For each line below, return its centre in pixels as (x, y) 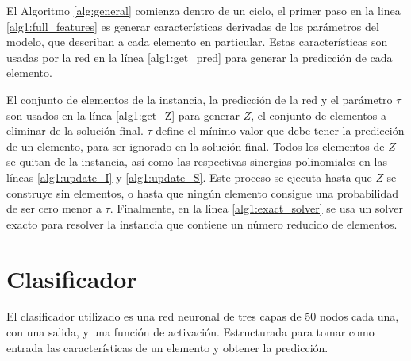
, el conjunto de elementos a (319, 115)
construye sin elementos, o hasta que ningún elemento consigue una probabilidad (202, 192)
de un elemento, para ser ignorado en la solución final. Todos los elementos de (196, 146)
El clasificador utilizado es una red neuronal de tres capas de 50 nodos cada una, (203, 316)
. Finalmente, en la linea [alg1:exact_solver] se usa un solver (256, 208)
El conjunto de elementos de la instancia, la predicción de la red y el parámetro (200, 99)
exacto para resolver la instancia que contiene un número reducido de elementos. (202, 223)
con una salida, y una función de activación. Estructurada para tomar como (190, 332)
